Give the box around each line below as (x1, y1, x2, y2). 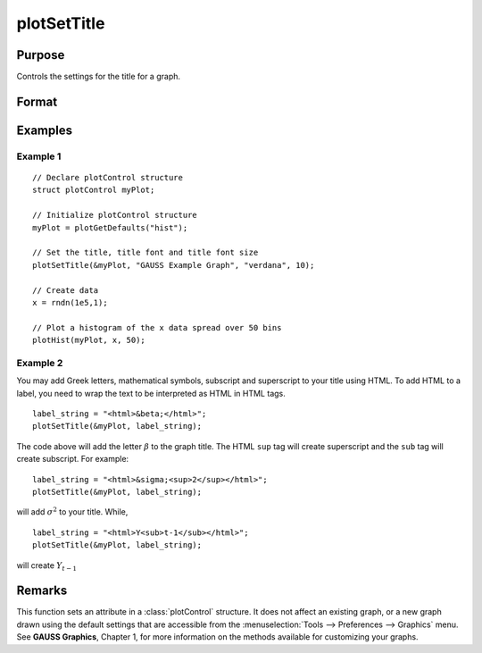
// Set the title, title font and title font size (32, 247, 259, 258)
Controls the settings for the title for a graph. (16, 71, 181, 82)
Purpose (16, 47, 65, 63)
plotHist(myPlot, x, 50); (32, 335, 146, 346)
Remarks (16, 583, 68, 599)
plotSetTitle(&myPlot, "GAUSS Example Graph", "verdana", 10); (32, 260, 315, 270)
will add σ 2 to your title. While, (16, 506, 129, 517)
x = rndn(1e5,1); (32, 297, 108, 307)
